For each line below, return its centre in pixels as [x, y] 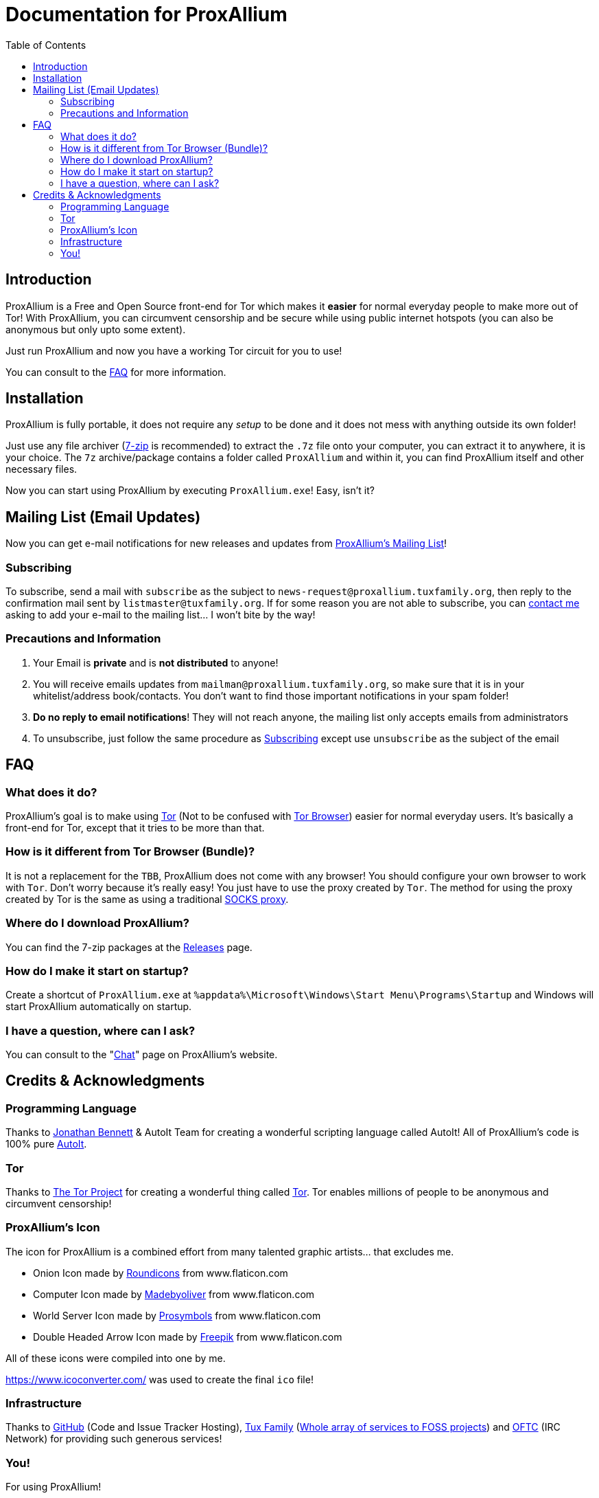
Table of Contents [46, 45]
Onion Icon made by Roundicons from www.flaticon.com [161, 1273]
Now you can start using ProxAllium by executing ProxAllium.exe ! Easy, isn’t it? [190, 491]
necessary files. [42, 469]
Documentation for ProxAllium [146, 14]
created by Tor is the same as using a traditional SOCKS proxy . [147, 899]
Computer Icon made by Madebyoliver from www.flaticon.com [174, 1294]
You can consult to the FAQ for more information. [116, 372]
